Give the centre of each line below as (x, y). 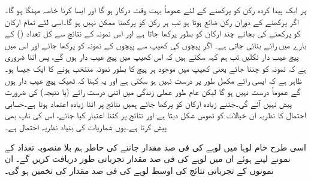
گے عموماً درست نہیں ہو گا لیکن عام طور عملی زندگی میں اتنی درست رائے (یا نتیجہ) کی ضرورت (153, 92)
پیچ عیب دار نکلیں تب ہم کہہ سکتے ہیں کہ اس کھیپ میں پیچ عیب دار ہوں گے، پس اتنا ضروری (152, 56)
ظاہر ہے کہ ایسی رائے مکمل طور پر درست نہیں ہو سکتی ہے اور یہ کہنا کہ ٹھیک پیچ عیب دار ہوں (154, 80)
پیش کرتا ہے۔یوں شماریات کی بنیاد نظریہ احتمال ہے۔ (86, 126)
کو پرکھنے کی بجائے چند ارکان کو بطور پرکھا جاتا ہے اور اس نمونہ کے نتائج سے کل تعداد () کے (153, 33)
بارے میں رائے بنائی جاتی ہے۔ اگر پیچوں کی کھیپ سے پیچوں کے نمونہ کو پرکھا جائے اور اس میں (155, 45)
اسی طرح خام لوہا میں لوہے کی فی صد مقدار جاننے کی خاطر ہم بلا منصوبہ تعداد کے (155, 147)
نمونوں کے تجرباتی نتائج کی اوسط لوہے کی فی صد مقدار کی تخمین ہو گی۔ (140, 170)
